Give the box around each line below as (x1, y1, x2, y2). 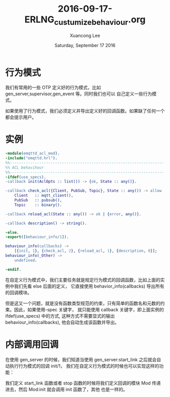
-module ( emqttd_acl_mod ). (5, 151, 60, 156)
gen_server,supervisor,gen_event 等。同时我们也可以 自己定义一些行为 (5, 91, 152, 97)
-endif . (5, 267, 22, 272)
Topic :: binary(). (14, 202, 62, 208)
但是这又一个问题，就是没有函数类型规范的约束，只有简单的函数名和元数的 (5, 300, 160, 306)
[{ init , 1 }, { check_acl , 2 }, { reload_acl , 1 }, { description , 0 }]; (14, 249, 157, 254)
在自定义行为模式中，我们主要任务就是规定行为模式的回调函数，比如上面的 (5, 276, 160, 283)
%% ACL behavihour (5, 165, 44, 170)
